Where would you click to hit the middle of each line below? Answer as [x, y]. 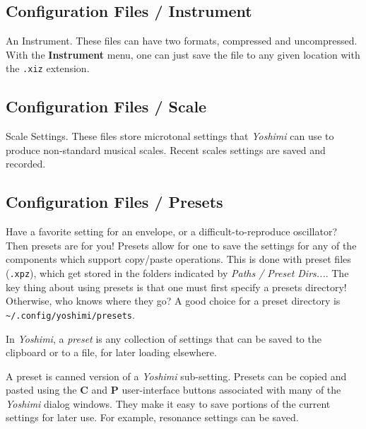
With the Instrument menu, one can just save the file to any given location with [183, 54]
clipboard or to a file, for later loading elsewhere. [111, 352]
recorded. [26, 164]
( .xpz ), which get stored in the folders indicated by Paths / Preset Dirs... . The [177, 273]
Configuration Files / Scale [106, 106]
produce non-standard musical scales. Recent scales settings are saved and [166, 149]
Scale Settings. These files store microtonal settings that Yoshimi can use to [170, 136]
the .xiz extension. [48, 68]
